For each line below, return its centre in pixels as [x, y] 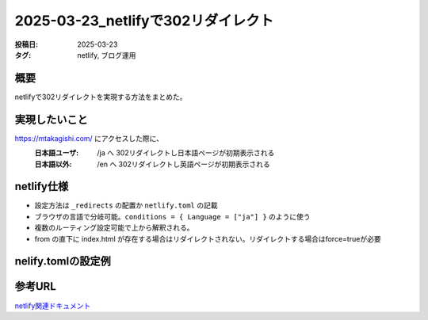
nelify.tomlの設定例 [63, 261]
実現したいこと [51, 119]
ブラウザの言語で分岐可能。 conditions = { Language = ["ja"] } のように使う [172, 216]
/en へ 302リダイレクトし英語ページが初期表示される [184, 164]
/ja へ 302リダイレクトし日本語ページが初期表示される [186, 153]
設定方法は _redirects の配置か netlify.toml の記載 [126, 205]
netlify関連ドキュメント [53, 306]
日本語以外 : [53, 164]
